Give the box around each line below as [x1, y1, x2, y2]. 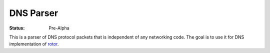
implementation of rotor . [9, 41, 59, 47]
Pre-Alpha [48, 25, 69, 31]
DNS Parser [9, 7, 58, 18]
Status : [9, 25, 25, 31]
